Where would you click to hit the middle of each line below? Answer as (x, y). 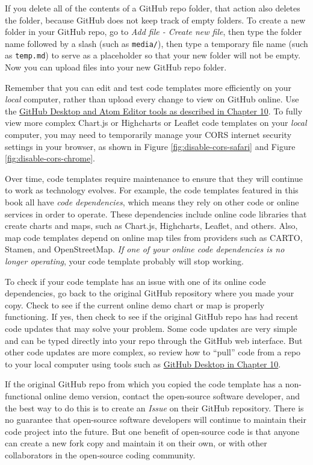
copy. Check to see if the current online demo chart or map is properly (135, 304)
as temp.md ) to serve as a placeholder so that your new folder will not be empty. (153, 55)
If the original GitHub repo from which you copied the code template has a (144, 384)
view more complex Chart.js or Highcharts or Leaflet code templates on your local (156, 123)
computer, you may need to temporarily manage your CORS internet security (148, 135)
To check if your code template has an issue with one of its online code (135, 281)
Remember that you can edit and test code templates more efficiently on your (148, 87)
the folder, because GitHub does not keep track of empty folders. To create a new (155, 20)
